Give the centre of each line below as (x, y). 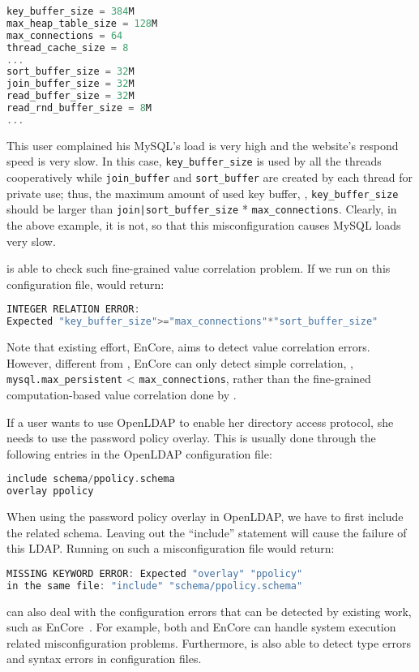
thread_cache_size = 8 (68, 47)
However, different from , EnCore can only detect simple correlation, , (180, 362)
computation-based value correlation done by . (122, 394)
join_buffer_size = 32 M (71, 84)
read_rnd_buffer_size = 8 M (79, 108)
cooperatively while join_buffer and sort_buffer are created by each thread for (210, 177)
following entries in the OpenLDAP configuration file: (139, 453)
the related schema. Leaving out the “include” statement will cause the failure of (207, 532)
